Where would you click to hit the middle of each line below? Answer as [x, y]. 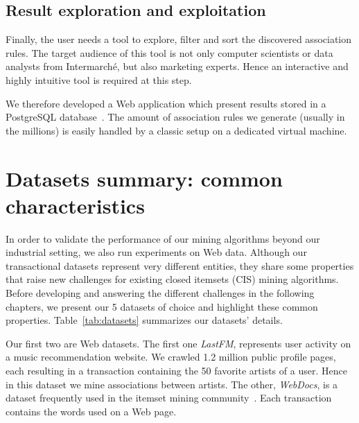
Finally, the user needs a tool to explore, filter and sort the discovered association [179, 39]
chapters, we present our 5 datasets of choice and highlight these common [162, 306]
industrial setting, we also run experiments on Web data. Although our [156, 252]
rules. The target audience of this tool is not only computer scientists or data [169, 52]
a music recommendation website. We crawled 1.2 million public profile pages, [171, 357]
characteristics [75, 205]
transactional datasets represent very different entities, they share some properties [180, 265]
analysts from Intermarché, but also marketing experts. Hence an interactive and [177, 66]
